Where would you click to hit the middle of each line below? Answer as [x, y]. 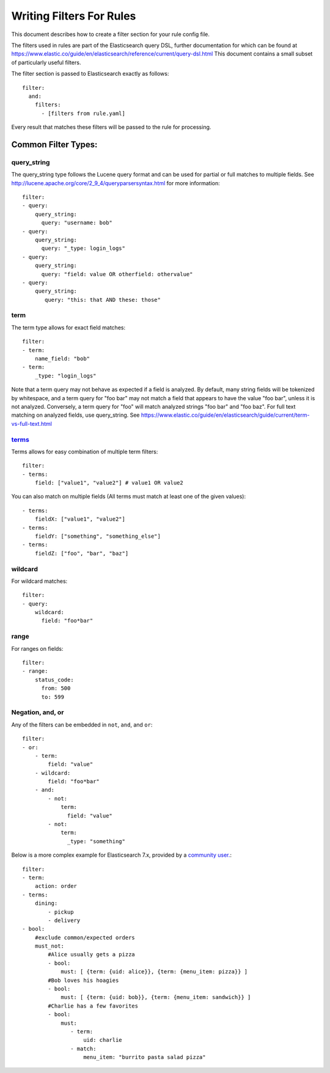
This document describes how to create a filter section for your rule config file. [111, 34]
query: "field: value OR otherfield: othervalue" [117, 274]
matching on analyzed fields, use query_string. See [75, 415]
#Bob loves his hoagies [83, 980]
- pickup [61, 912]
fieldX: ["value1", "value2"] [80, 519]
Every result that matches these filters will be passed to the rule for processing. [111, 127]
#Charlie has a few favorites [93, 1006]
